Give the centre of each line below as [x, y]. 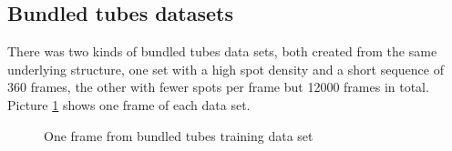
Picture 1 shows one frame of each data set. [129, 104]
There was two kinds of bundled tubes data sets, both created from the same [222, 51]
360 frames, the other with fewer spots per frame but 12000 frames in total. [218, 87]
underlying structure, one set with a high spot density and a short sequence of [226, 69]
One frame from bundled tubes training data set [179, 135]
